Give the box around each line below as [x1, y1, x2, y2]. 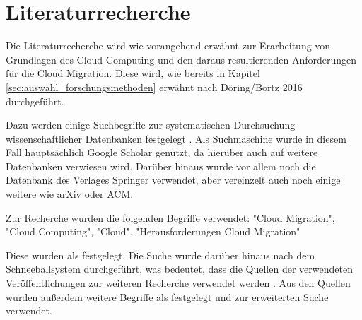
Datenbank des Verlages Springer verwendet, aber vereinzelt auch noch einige [6, 172, 341, 187]
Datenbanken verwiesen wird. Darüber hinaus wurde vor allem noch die [6, 158, 316, 173]
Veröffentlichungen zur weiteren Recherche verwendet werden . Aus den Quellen [6, 275, 351, 290]
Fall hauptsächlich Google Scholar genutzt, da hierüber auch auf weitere [6, 145, 318, 160]
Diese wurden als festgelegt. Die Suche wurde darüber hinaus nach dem [6, 247, 315, 262]
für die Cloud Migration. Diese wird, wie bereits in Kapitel [6, 66, 260, 81]
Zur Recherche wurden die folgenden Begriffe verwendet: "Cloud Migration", [6, 210, 335, 225]
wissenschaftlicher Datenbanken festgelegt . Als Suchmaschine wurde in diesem [6, 131, 346, 146]
